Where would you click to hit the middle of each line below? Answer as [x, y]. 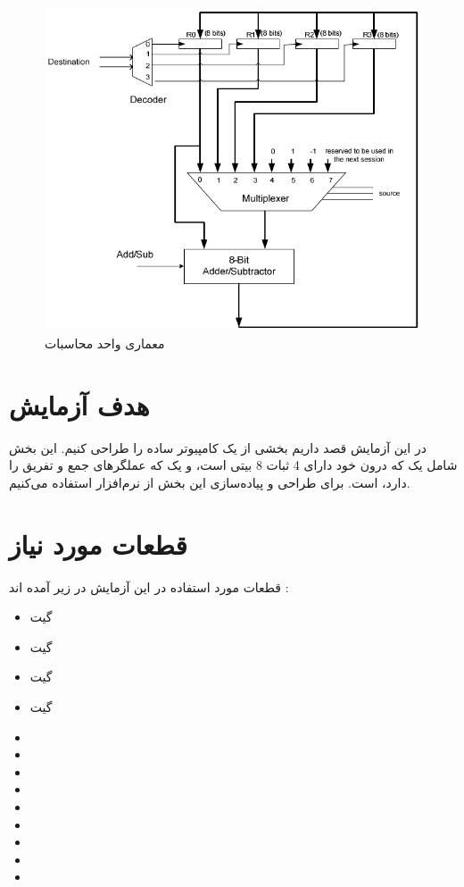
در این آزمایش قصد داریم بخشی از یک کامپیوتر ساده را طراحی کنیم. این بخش [218, 447]
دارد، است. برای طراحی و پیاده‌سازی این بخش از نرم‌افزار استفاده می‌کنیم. [210, 482]
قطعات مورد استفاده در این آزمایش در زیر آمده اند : [149, 586]
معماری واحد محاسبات [105, 343]
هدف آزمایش [79, 404]
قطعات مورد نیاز [98, 544]
